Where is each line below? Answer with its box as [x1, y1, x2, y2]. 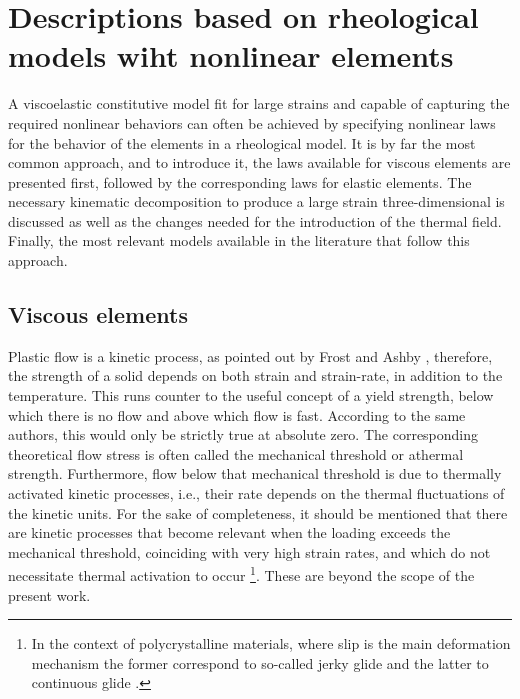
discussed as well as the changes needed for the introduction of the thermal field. [8, 210, 502, 231]
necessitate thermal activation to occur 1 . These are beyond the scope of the [8, 562, 475, 586]
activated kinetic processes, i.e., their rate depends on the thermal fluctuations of [8, 483, 505, 504]
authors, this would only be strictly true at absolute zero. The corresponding [8, 424, 479, 445]
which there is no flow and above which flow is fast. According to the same [8, 404, 466, 425]
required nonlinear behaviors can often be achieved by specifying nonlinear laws [8, 112, 496, 133]
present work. [8, 584, 91, 605]
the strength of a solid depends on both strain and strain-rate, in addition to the [8, 365, 503, 386]
